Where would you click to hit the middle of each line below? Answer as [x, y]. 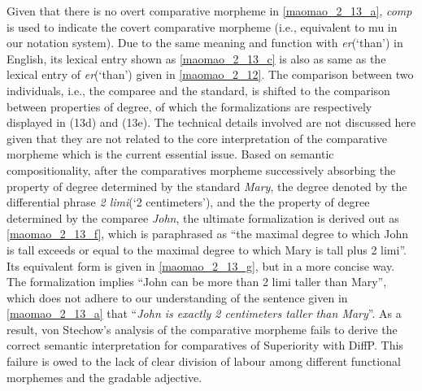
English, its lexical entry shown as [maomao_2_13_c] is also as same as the [196, 58]
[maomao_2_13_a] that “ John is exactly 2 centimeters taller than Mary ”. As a [204, 313]
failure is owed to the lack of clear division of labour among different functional [204, 361]
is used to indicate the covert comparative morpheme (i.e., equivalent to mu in [202, 26]
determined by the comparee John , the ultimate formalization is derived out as [203, 217]
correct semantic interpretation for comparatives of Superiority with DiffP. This [205, 345]
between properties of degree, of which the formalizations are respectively [189, 106]
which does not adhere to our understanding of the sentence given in [177, 297]
